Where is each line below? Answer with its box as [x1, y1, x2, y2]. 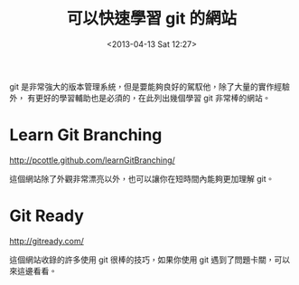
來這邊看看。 [9, 265, 57, 276]
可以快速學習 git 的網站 [66, 8, 238, 29]
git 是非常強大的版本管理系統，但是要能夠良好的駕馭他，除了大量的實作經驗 [9, 81, 291, 91]
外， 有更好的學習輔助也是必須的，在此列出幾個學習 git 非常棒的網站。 [9, 92, 271, 103]
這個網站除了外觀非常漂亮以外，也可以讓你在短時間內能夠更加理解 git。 [9, 173, 275, 184]
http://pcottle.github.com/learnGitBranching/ [9, 155, 176, 166]
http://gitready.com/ [9, 235, 84, 246]
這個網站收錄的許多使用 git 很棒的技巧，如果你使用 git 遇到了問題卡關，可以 [9, 254, 291, 265]
